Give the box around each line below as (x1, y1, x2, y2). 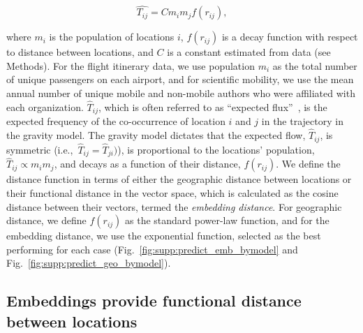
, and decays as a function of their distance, (54, 156, 241, 171)
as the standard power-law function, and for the (125, 213, 329, 228)
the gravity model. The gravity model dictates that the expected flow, (6, 128, 306, 142)
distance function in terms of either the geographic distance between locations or (6, 172, 352, 186)
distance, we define (6, 213, 87, 228)
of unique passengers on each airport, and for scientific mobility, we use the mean (6, 72, 354, 87)
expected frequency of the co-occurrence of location (6, 114, 225, 128)
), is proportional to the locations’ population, (117, 142, 315, 156)
